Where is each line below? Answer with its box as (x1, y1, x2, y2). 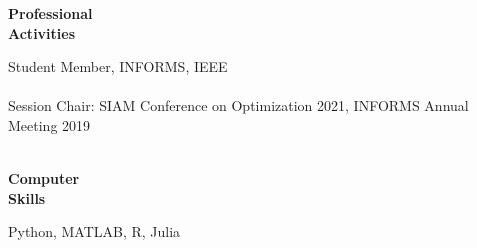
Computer (8, 168, 80, 189)
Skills (8, 187, 46, 208)
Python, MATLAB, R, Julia (8, 221, 181, 242)
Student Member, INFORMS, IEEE (8, 56, 228, 77)
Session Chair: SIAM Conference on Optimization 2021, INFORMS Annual (8, 95, 469, 116)
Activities (8, 22, 76, 43)
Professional (8, 3, 93, 23)
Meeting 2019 (8, 114, 91, 135)
